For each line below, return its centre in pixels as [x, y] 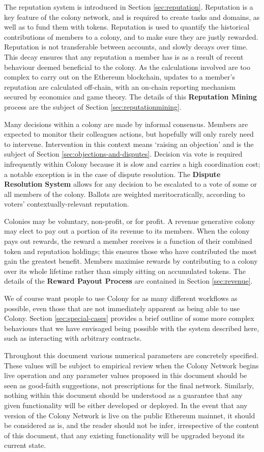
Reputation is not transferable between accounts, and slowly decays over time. [126, 47]
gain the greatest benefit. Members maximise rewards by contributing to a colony [131, 261]
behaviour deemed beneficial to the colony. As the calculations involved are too [127, 67]
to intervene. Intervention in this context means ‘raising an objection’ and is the [129, 144]
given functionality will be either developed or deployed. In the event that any [126, 405]
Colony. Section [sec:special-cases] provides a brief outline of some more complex [129, 318]
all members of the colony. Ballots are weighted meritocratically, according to [125, 194]
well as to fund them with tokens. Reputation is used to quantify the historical [127, 27]
